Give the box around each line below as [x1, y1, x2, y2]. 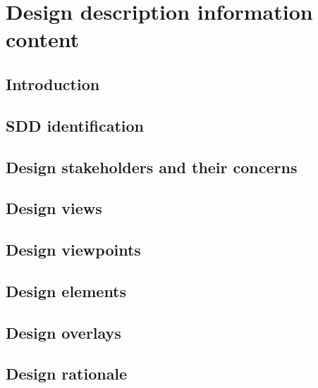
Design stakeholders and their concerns [6, 156, 298, 177]
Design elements [6, 280, 127, 301]
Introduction [6, 73, 100, 94]
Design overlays [6, 321, 121, 343]
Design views [6, 197, 102, 219]
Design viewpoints [6, 239, 141, 261]
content [6, 25, 80, 54]
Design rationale [6, 363, 128, 384]
